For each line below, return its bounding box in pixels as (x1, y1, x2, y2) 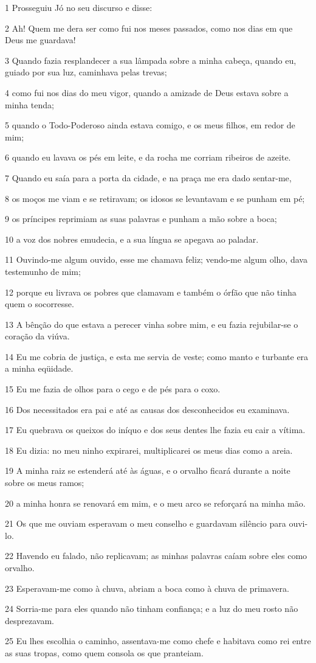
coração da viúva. (5, 330, 70, 342)
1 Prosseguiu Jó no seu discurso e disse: (5, 1, 153, 13)
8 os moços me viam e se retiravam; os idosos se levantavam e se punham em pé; (5, 192, 305, 204)
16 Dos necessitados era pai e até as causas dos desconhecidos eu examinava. (5, 403, 290, 415)
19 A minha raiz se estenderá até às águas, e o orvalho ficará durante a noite (5, 464, 290, 477)
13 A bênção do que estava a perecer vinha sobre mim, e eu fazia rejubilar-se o (5, 318, 298, 330)
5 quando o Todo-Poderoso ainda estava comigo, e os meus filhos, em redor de (5, 119, 295, 131)
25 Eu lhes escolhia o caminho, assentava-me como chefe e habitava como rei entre (5, 634, 311, 647)
